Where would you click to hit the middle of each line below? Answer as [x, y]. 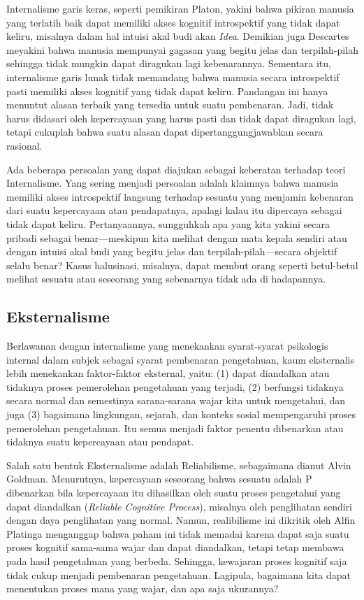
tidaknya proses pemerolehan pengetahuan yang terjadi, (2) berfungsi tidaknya [175, 386]
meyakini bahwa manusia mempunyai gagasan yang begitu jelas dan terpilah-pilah [182, 49]
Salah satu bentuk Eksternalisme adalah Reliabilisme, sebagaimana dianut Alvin [179, 465]
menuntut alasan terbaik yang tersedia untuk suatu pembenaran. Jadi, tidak [170, 105]
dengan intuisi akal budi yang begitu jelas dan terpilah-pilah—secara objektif [172, 251]
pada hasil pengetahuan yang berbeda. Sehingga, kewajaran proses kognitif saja [177, 560]
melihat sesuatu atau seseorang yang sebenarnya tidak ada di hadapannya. [166, 279]
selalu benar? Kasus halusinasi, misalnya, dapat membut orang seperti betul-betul [182, 265]
